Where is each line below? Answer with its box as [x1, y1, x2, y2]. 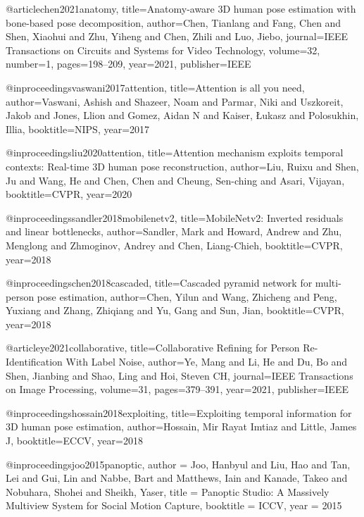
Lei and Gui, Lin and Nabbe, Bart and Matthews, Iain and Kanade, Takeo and [6, 471, 348, 485]
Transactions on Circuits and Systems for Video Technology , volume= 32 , [6, 42, 320, 57]
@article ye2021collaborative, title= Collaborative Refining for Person [6, 340, 300, 355]
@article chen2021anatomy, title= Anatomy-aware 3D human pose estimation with [6, 1, 356, 15]
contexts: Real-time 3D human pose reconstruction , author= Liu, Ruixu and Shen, [6, 158, 359, 173]
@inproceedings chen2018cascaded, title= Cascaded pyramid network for [6, 275, 313, 290]
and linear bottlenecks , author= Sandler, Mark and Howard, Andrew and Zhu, [6, 224, 342, 239]
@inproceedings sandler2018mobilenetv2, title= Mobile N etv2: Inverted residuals [6, 210, 344, 225]
